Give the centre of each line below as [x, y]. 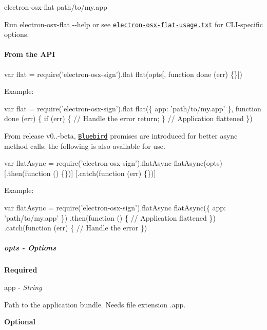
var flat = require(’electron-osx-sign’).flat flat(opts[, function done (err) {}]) [123, 74]
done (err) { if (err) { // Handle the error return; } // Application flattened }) [128, 118]
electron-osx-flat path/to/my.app [56, 7]
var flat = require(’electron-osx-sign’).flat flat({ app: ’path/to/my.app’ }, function [133, 108]
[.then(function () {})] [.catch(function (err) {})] [80, 173]
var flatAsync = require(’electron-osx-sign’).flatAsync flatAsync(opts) [113, 163]
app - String [23, 287]
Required [21, 270]
